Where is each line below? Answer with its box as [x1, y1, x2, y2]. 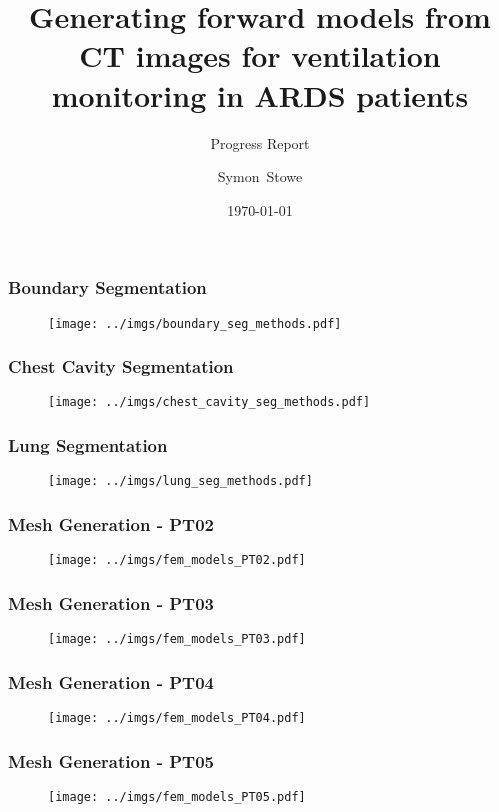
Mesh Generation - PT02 [8, 511, 214, 536]
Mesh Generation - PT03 [8, 590, 214, 615]
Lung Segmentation [8, 433, 168, 458]
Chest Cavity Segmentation [8, 354, 234, 379]
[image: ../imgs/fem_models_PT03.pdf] [48, 632, 306, 647]
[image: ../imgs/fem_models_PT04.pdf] [48, 710, 306, 725]
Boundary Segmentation [8, 275, 207, 300]
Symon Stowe [217, 166, 303, 187]
